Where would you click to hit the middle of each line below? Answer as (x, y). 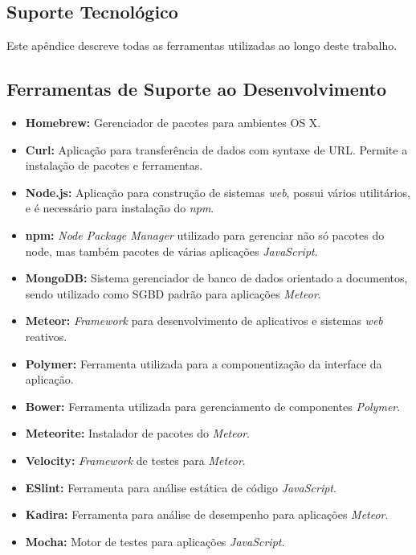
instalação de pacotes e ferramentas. (114, 165)
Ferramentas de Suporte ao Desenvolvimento (197, 89)
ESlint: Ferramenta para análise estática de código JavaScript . (181, 487)
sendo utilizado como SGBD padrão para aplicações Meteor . (173, 293)
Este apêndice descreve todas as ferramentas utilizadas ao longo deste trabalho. (202, 45)
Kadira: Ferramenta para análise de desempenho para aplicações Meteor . (207, 514)
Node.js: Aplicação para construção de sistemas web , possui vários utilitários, (218, 192)
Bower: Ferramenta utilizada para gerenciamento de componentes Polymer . (213, 406)
